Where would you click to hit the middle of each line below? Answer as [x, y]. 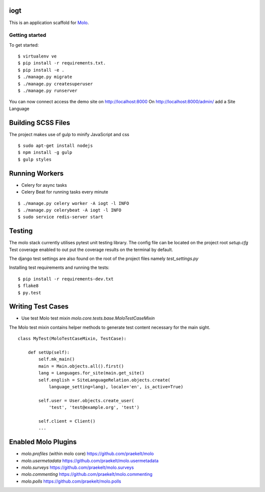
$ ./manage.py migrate [45, 77]
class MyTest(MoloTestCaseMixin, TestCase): [72, 339]
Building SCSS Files [40, 123]
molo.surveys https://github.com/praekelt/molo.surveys [78, 467]
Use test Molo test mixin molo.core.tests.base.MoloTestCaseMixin [88, 318]
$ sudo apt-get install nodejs [55, 146]
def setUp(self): [49, 352]
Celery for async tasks [44, 185]
